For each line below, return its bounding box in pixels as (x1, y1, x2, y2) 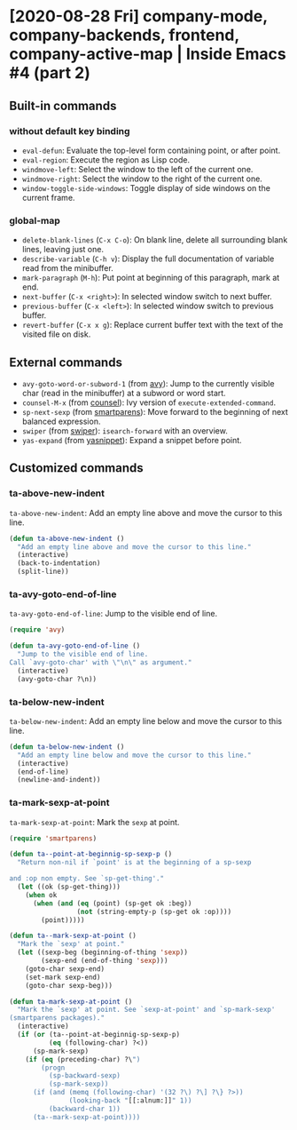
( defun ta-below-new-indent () (9, 742, 125, 752)
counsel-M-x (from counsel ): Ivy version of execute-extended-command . (21, 397, 277, 408)
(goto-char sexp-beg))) (25, 981, 113, 990)
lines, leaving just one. (21, 244, 105, 255)
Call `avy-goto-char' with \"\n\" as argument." (9, 657, 192, 667)
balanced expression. (21, 416, 101, 426)
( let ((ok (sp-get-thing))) (17, 882, 121, 892)
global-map (9, 214, 60, 227)
